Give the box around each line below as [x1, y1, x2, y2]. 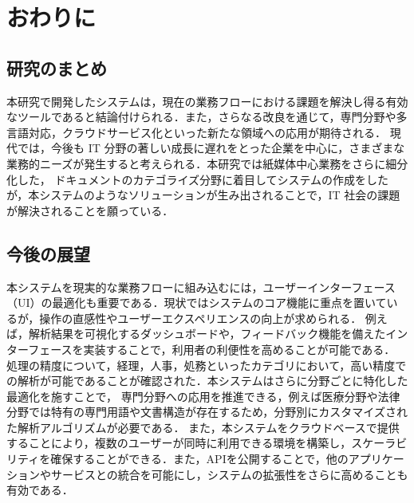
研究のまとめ [6, 55, 107, 80]
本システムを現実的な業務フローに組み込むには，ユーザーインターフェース [6, 278, 396, 295]
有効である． [6, 481, 73, 498]
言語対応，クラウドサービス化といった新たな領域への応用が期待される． [6, 124, 386, 140]
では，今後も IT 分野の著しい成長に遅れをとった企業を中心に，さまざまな [17, 140, 405, 156]
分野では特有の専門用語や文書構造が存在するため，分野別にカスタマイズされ [6, 403, 408, 420]
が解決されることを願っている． [6, 202, 174, 218]
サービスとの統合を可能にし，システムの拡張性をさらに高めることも [50, 466, 408, 482]
